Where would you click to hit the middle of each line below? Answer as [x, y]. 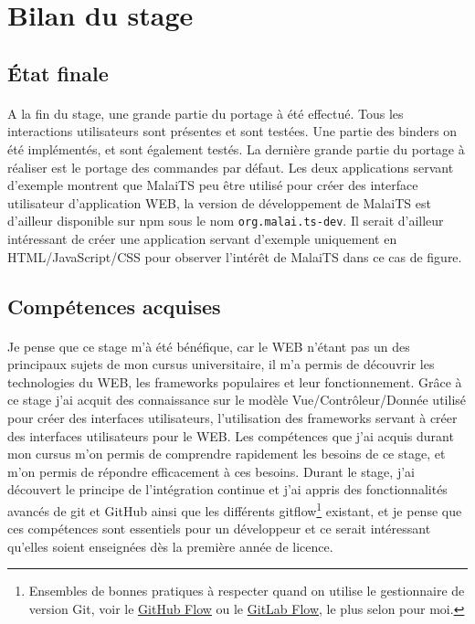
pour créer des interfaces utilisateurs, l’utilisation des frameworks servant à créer [232, 417]
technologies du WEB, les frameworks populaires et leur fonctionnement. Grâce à [235, 381]
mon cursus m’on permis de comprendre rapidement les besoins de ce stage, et [227, 454]
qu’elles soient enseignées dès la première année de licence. [170, 546]
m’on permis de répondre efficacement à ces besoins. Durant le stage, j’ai [211, 471]
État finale [58, 73]
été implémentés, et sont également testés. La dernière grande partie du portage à [236, 148]
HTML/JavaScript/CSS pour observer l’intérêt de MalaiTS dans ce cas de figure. [235, 256]
